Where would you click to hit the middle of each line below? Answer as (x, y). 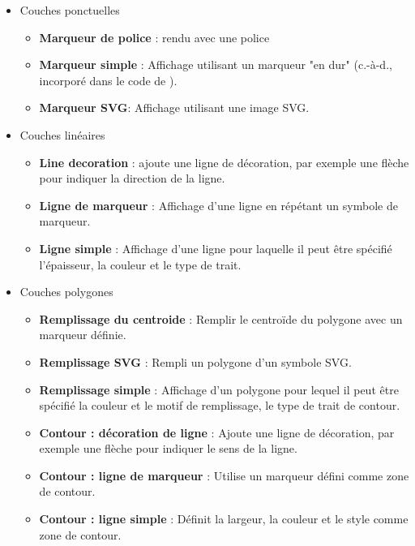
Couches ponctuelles (70, 10)
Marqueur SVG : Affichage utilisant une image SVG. (174, 107)
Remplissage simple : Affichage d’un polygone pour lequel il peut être (219, 389)
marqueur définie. (83, 335)
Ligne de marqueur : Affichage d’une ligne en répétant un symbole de (218, 205)
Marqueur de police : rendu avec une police (154, 37)
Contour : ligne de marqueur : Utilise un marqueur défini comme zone (224, 475)
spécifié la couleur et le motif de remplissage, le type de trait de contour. (220, 405)
